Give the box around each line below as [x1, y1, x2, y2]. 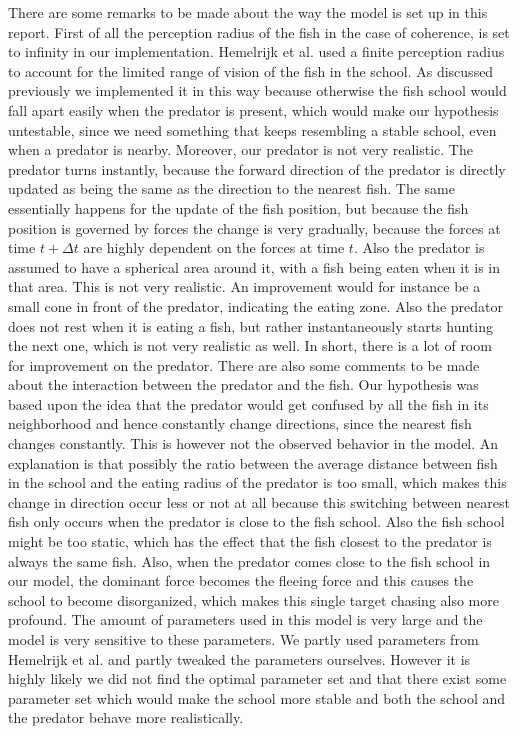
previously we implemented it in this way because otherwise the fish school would [8, 80, 507, 101]
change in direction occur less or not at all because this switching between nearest [8, 491, 510, 512]
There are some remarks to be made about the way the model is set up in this [8, 2, 488, 22]
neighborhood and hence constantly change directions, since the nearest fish [8, 413, 472, 434]
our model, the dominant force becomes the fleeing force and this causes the [8, 570, 474, 591]
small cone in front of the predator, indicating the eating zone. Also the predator [8, 295, 504, 316]
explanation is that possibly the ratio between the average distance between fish [8, 452, 498, 473]
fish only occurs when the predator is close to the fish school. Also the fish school [8, 511, 505, 532]
